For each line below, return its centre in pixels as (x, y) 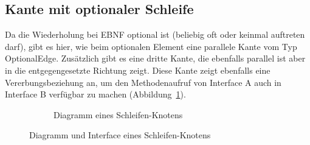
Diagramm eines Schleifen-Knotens (118, 114)
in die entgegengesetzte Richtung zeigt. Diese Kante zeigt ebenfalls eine (138, 70)
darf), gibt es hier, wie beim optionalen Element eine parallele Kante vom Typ (151, 46)
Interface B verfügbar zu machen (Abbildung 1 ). (95, 94)
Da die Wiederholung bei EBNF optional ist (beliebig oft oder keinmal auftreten (155, 34)
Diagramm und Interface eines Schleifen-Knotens (120, 135)
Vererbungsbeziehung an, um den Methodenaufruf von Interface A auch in (143, 82)
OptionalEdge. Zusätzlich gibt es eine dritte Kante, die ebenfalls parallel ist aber (155, 58)
